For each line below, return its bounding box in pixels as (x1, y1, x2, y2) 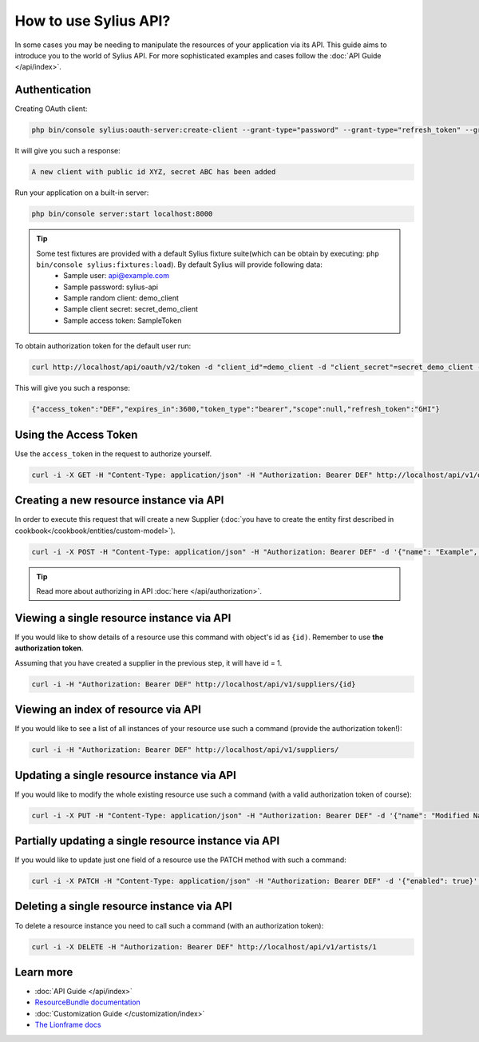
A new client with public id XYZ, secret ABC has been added (31, 168, 276, 177)
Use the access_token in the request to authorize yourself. (14, 448, 212, 459)
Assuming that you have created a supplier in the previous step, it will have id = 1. (14, 658, 283, 667)
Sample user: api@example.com (63, 271, 170, 280)
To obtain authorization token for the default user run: (14, 341, 192, 351)
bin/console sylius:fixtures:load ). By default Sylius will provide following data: (36, 260, 323, 269)
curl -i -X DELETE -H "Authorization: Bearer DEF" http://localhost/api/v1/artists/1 (31, 942, 377, 951)
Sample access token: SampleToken (63, 316, 182, 325)
